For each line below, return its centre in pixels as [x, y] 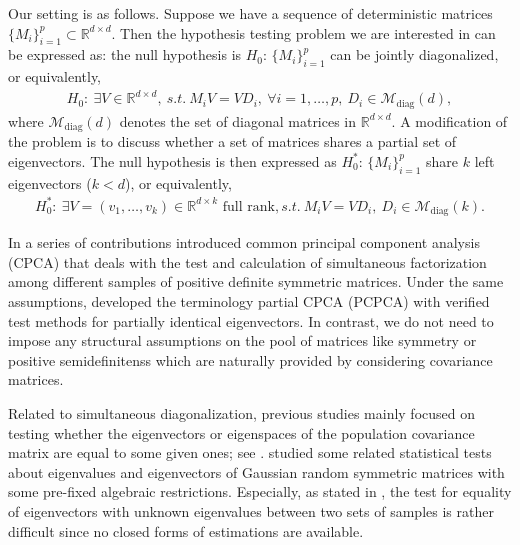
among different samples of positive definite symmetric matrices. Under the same [256, 281]
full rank [248, 206]
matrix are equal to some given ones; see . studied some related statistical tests [250, 452]
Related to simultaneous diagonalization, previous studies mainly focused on [241, 412]
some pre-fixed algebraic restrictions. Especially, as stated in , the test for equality [260, 491]
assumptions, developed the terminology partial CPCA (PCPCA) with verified [249, 300]
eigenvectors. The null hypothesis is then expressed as [172, 160]
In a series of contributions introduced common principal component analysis [244, 242]
